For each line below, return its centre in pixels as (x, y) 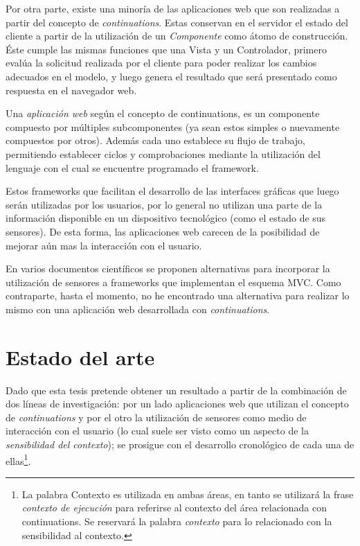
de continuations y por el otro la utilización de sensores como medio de (156, 417)
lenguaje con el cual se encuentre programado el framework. (132, 167)
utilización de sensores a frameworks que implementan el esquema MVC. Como (173, 282)
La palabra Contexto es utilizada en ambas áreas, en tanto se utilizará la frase (188, 494)
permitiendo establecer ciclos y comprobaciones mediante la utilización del (163, 153)
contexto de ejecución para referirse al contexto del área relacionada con (174, 508)
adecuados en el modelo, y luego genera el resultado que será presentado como (171, 76)
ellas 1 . (18, 459)
